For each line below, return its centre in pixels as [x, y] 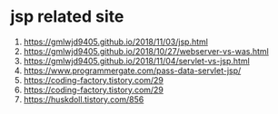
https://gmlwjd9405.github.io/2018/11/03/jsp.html [115, 42]
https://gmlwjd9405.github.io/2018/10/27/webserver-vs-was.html [146, 51]
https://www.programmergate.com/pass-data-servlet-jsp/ [132, 71]
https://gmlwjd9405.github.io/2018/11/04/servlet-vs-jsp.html [137, 61]
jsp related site [67, 17]
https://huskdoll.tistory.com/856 [84, 99]
